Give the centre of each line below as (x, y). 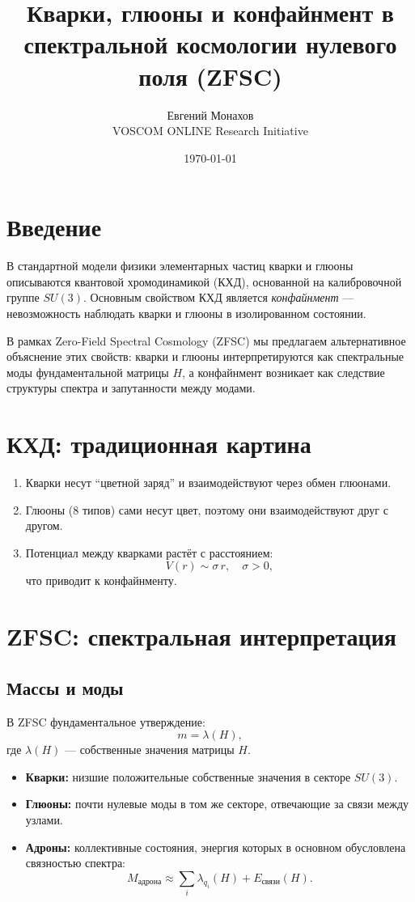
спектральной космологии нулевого (210, 44)
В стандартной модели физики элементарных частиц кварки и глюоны (180, 266)
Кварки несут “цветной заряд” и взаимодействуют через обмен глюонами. (208, 483)
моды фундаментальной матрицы (88, 372)
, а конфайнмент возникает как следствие (284, 372)
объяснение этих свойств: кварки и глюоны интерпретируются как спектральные (205, 356)
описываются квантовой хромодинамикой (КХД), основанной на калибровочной (204, 281)
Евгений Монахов (210, 114)
